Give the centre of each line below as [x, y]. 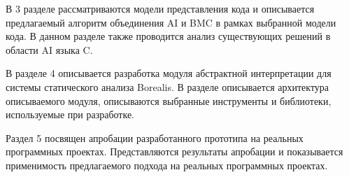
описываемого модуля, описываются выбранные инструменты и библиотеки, [169, 100]
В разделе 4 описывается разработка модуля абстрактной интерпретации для [169, 73]
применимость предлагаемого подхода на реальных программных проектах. [167, 165]
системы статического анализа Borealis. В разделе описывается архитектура [168, 86]
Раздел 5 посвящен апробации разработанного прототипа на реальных [155, 137]
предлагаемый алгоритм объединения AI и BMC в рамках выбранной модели [171, 22]
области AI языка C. [49, 49]
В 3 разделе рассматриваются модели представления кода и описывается [160, 8]
